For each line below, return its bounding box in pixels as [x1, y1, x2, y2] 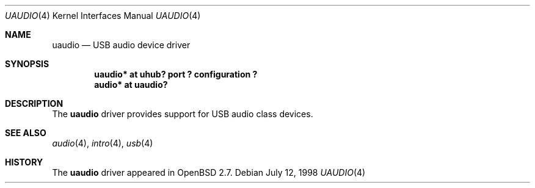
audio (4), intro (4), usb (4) [52, 138, 153, 148]
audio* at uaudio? [94, 79, 168, 90]
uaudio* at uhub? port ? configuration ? [94, 69, 258, 79]
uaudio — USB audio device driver [52, 40, 191, 50]
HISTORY [5, 157, 43, 167]
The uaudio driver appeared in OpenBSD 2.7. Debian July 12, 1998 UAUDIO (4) [52, 167, 366, 178]
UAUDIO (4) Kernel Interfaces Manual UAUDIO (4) [5, 10, 201, 21]
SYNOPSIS [5, 59, 49, 69]
